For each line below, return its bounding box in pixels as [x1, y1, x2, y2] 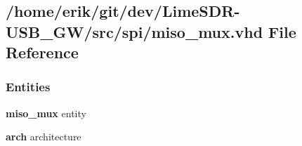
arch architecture [6, 129, 81, 144]
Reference [6, 41, 79, 63]
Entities [6, 78, 51, 95]
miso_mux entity [6, 105, 86, 120]
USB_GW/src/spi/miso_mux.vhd [6, 20, 263, 42]
